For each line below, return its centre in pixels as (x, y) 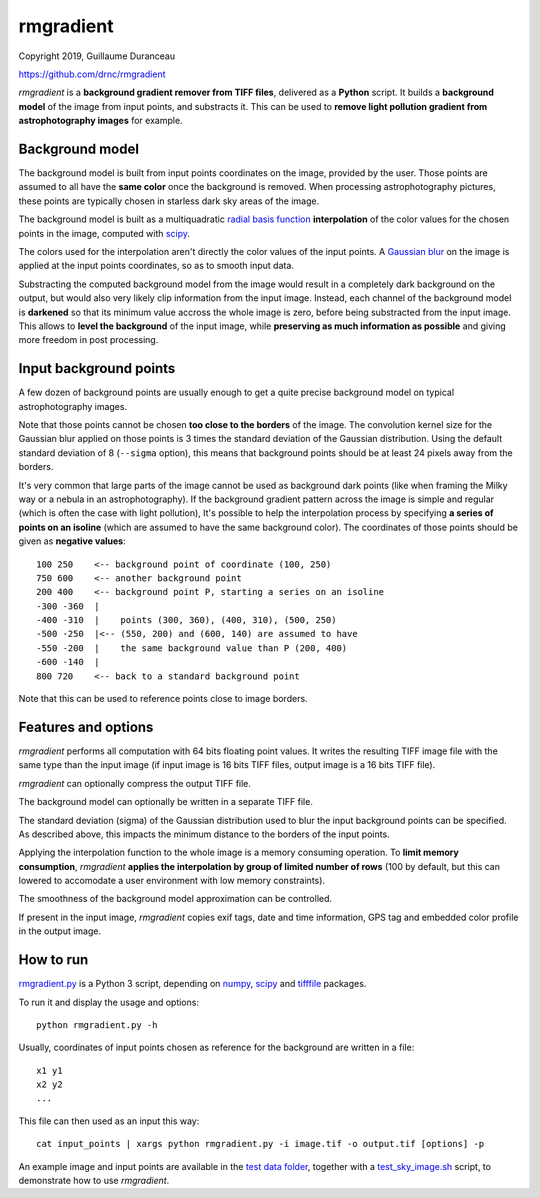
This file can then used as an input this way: (109, 1121)
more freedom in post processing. (88, 340)
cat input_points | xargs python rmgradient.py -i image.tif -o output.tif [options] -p (260, 1144)
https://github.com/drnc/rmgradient (92, 74)
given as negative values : (72, 541)
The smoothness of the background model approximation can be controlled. (175, 899)
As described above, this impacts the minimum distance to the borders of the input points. (204, 834)
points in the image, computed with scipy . (104, 233)
